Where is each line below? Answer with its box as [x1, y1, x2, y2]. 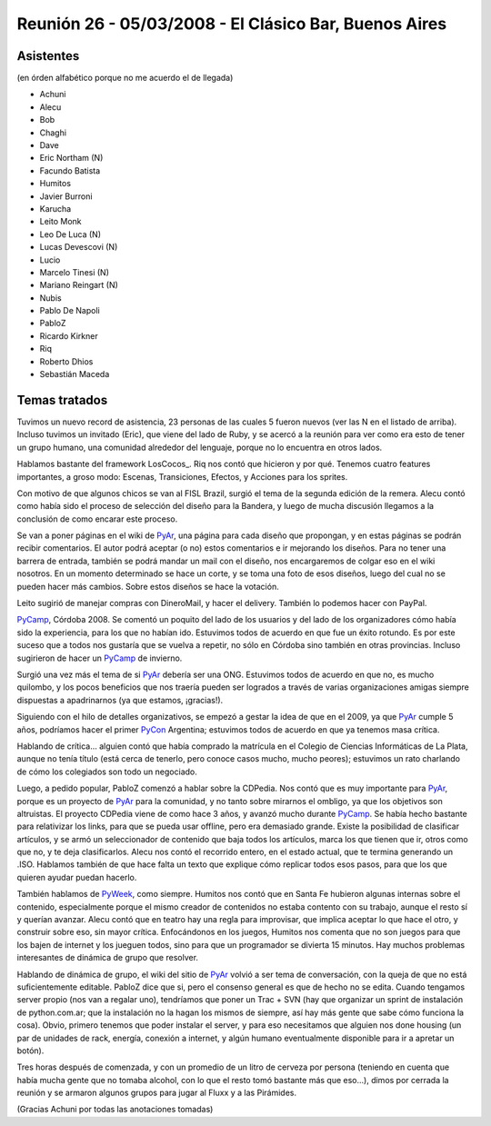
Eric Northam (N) [39, 153, 104, 164]
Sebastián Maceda [39, 369, 110, 380]
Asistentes [16, 48, 80, 64]
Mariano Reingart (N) [39, 280, 118, 291]
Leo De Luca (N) [39, 228, 102, 240]
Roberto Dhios [39, 355, 94, 367]
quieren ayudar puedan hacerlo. [16, 872, 137, 882]
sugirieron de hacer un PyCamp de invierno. [16, 653, 183, 663]
